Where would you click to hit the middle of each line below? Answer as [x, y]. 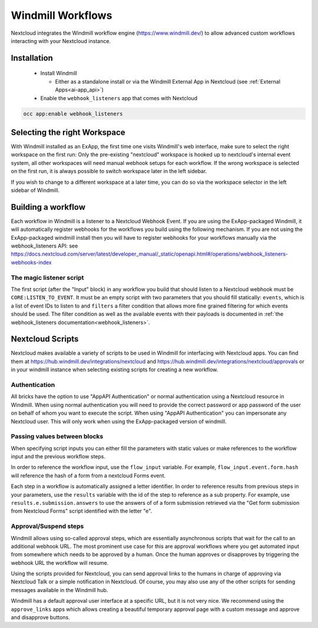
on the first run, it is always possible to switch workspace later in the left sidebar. [109, 171]
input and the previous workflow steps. [58, 457]
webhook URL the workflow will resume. [60, 563]
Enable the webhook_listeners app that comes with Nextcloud [119, 98]
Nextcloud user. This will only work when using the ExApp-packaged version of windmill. [119, 421]
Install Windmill [59, 73]
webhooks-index [32, 262]
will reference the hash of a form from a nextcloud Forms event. [88, 475]
